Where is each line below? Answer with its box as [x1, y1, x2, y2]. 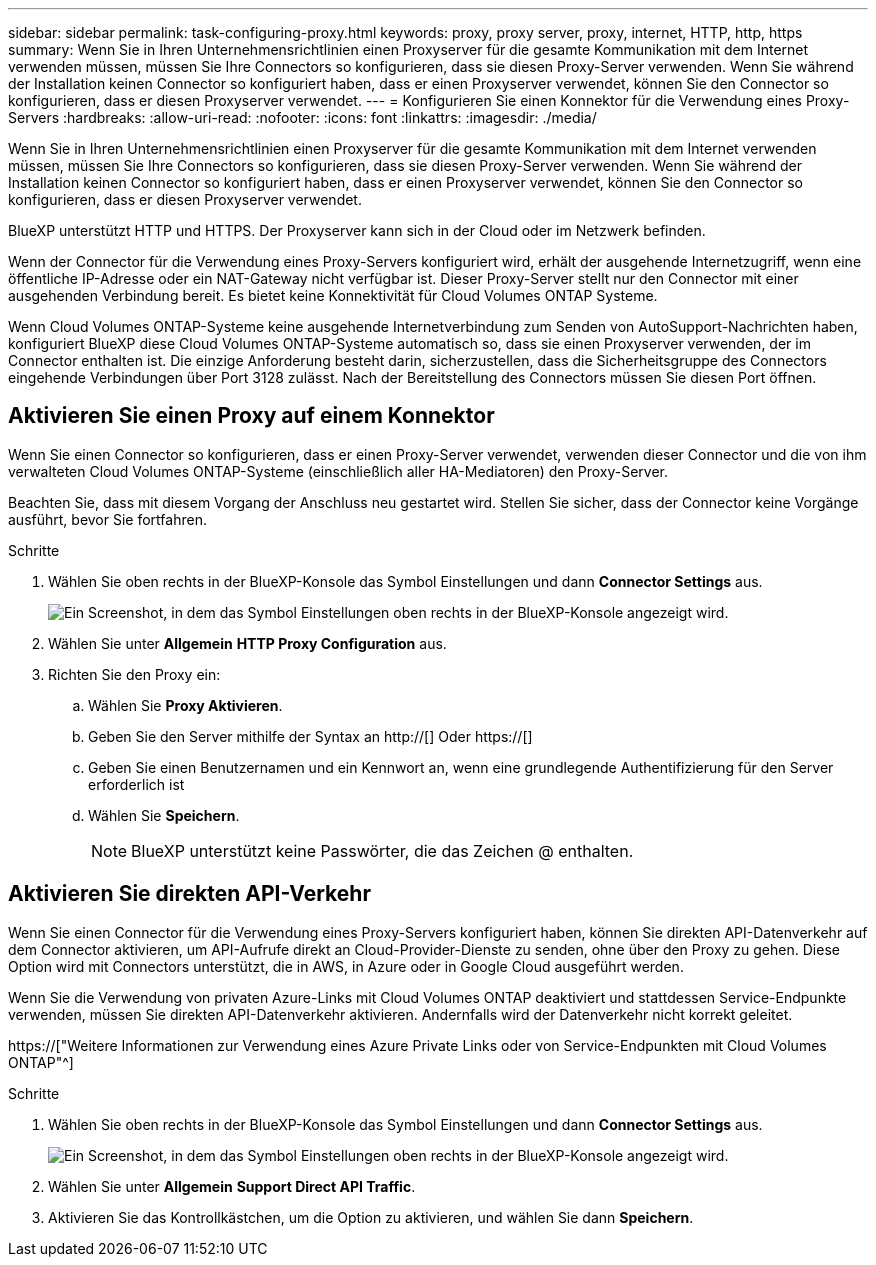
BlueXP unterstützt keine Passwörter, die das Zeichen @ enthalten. [131, 840, 634, 861]
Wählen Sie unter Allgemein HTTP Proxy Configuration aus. [48, 634, 447, 652]
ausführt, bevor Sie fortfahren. [8, 510, 207, 528]
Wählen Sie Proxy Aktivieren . [88, 696, 283, 714]
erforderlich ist [88, 775, 185, 793]
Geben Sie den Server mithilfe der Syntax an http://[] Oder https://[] [88, 727, 533, 745]
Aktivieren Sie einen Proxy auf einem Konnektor [8, 403, 495, 429]
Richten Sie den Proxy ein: [48, 665, 221, 683]
